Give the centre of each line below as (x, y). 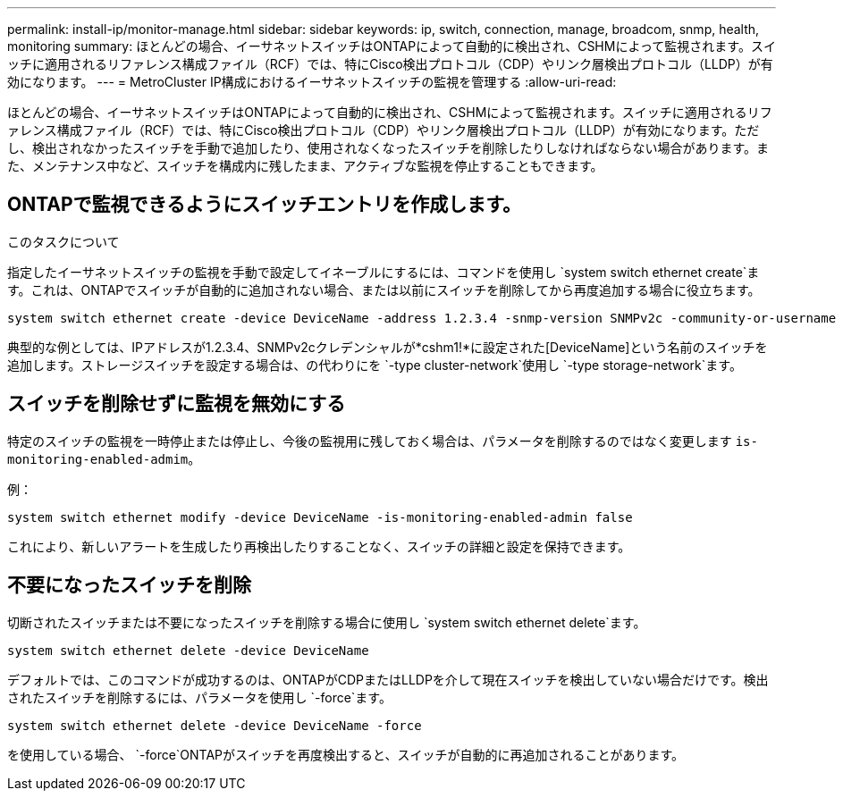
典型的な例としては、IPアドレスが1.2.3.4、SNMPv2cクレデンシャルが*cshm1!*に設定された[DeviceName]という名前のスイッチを (388, 347)
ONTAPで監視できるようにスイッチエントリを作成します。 (265, 205)
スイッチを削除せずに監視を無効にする (177, 404)
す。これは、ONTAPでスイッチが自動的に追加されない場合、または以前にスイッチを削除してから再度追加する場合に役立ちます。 (384, 290)
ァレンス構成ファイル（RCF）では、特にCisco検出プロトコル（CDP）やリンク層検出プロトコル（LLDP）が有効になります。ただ (384, 130)
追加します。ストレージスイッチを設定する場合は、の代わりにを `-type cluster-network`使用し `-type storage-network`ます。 (375, 365)
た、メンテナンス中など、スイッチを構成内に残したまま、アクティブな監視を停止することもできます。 (305, 166)
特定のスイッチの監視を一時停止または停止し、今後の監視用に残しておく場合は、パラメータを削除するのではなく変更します (370, 441)
